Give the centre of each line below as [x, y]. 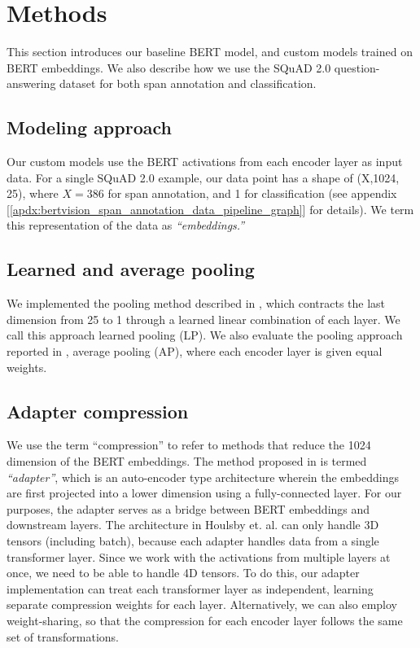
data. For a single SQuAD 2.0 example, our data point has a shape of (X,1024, [203, 177]
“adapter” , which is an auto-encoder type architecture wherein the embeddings [203, 477]
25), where [33, 193]
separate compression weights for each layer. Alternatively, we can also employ [202, 604]
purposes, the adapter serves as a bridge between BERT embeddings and [188, 508]
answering [31, 83]
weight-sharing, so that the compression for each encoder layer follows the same [205, 620]
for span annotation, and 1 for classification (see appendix [252, 193]
